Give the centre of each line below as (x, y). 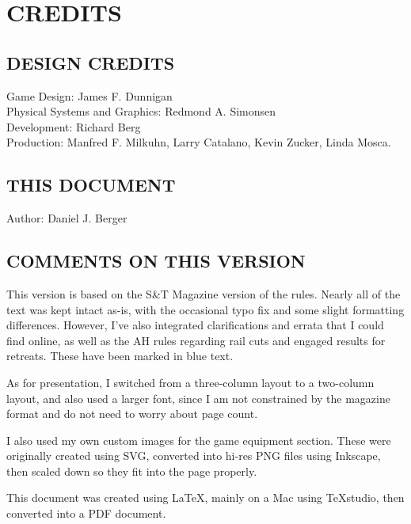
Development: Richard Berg (74, 126)
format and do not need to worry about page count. (132, 414)
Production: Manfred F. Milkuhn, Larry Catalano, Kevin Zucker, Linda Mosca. (199, 142)
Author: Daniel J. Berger (67, 218)
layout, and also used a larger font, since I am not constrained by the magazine (198, 398)
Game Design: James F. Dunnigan (89, 95)
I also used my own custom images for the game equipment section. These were (199, 440)
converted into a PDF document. (86, 513)
